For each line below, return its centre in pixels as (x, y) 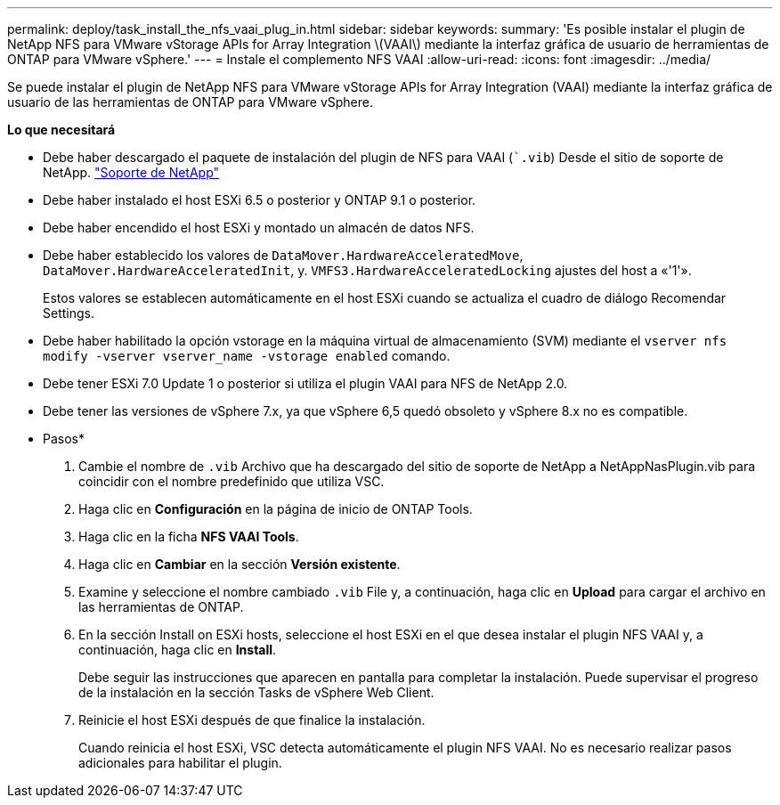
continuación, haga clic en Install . (178, 650)
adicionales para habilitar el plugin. (180, 763)
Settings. (69, 313)
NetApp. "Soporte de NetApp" (131, 172)
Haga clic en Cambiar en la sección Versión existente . (240, 564)
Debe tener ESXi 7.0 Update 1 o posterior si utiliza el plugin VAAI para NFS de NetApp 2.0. (305, 383)
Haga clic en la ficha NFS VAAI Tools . (189, 537)
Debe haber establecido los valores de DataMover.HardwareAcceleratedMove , (283, 255)
